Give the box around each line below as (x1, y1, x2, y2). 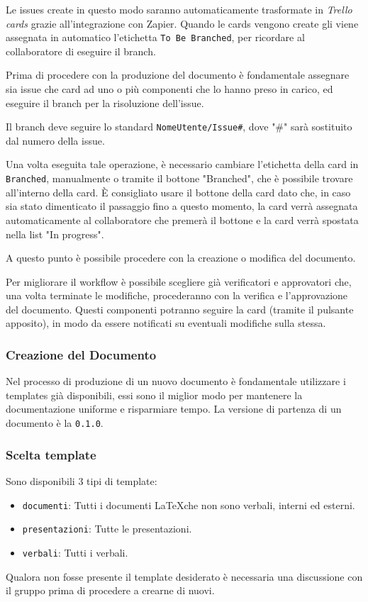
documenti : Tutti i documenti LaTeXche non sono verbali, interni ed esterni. (22, 497, 355, 512)
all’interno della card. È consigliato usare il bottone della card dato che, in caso (6, 184, 351, 199)
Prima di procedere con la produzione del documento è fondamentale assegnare (6, 67, 350, 82)
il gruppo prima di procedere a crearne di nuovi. (6, 583, 215, 598)
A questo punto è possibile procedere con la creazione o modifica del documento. (6, 250, 356, 265)
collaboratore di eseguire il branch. (6, 43, 156, 58)
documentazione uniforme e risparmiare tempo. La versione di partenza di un (6, 401, 342, 416)
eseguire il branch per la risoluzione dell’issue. (6, 95, 204, 110)
